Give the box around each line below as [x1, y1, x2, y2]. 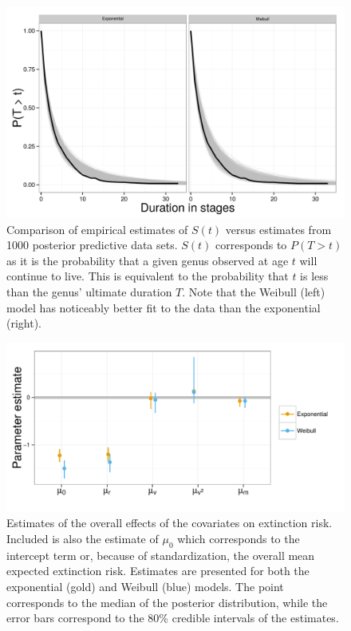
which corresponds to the [177, 530, 300, 546]
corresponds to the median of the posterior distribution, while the [6, 593, 328, 610]
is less [300, 268, 329, 284]
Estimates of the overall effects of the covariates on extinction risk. [6, 514, 333, 531]
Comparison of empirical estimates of [6, 220, 188, 237]
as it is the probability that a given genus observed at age [6, 252, 289, 268]
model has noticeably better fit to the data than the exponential [6, 299, 321, 315]
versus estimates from [225, 220, 332, 237]
